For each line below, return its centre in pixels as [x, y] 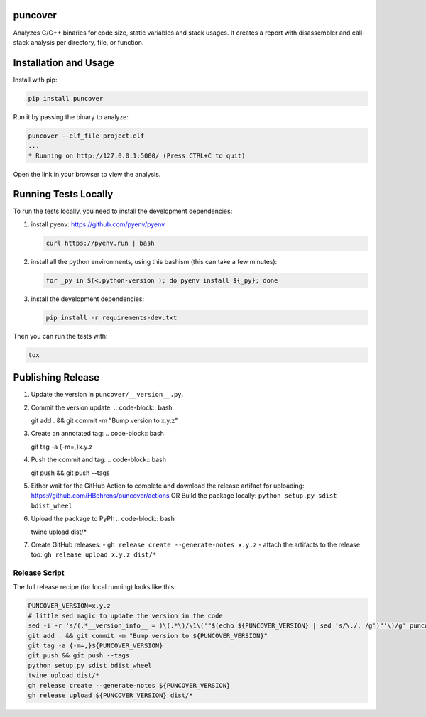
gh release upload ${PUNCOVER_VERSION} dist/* [110, 695]
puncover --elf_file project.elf [86, 136]
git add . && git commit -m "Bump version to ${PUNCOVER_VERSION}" [148, 636]
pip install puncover [66, 98]
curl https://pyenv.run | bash [100, 243]
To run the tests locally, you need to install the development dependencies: [123, 211]
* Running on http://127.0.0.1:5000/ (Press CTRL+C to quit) [137, 155]
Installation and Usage [64, 63]
